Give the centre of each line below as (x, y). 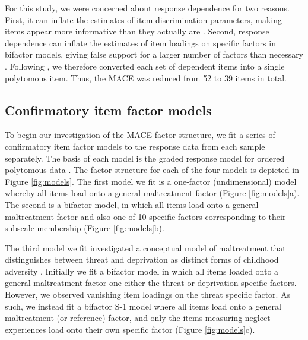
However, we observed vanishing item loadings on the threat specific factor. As (148, 295)
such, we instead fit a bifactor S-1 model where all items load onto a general (143, 306)
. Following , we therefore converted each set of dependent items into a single (145, 66)
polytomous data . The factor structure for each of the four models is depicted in (152, 170)
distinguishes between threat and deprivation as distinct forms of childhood (142, 259)
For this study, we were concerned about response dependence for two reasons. (147, 8)
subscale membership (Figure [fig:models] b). (85, 228)
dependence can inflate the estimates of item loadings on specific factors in (140, 42)
